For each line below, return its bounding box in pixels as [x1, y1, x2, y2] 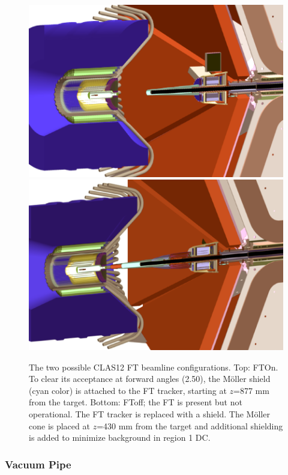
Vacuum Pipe [5, 456, 71, 471]
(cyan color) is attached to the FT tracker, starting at [29, 384, 227, 396]
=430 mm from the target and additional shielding [97, 419, 283, 432]
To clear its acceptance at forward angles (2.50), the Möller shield [29, 372, 271, 385]
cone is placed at [29, 419, 90, 432]
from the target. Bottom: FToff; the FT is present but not [29, 396, 242, 408]
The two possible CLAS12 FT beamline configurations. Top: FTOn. [29, 360, 278, 373]
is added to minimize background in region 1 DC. [29, 431, 211, 444]
